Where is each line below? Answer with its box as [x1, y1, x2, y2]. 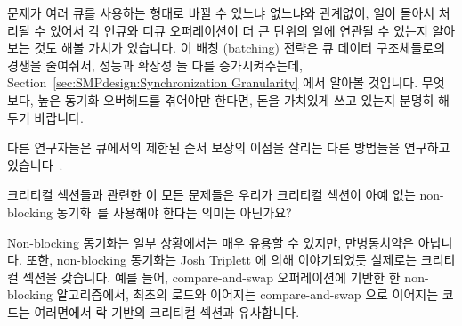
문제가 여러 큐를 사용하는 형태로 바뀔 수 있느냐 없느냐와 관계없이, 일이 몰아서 [7, 4, 435, 21]
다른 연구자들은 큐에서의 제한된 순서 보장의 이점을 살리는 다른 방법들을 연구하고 [7, 138, 450, 157]
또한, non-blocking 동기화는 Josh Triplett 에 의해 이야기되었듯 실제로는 [26, 250, 417, 269]
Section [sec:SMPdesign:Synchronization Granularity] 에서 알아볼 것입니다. [7, 73, 418, 92]
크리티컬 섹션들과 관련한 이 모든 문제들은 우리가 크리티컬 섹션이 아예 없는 [7, 185, 416, 204]
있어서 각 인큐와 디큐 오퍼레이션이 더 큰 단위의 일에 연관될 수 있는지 [49, 20, 428, 39]
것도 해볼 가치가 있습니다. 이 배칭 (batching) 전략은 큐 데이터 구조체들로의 [34, 38, 446, 57]
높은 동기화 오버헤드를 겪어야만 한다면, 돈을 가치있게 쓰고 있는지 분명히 [37, 90, 434, 109]
